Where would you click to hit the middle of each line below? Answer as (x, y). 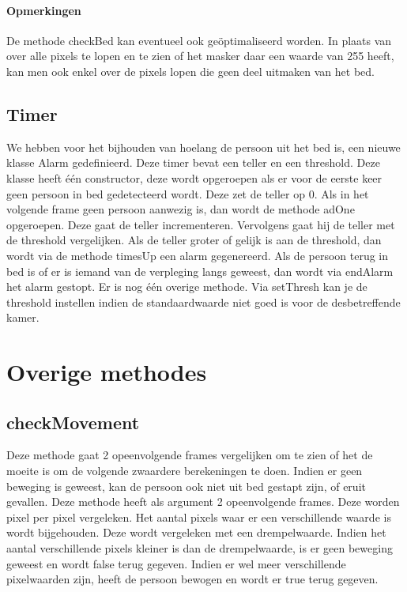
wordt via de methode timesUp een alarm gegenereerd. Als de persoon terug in (198, 255)
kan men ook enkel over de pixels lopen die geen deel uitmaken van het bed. (190, 71)
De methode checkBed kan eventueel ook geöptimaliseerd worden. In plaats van (199, 40)
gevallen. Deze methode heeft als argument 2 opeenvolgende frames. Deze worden (203, 502)
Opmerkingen (44, 10)
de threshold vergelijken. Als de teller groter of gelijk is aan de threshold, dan (194, 240)
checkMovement (73, 422)
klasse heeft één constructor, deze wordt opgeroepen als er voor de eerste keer (194, 177)
